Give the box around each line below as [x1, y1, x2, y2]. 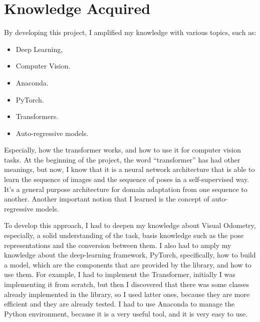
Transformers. [16, 111, 59, 121]
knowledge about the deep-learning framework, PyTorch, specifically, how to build [4, 249, 256, 260]
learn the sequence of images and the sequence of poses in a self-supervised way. [4, 174, 249, 184]
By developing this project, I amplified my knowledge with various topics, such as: [4, 27, 256, 37]
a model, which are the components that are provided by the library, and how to [4, 259, 251, 269]
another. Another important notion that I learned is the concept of [4, 193, 209, 204]
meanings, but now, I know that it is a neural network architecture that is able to [4, 164, 255, 174]
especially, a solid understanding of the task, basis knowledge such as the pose [4, 230, 243, 240]
